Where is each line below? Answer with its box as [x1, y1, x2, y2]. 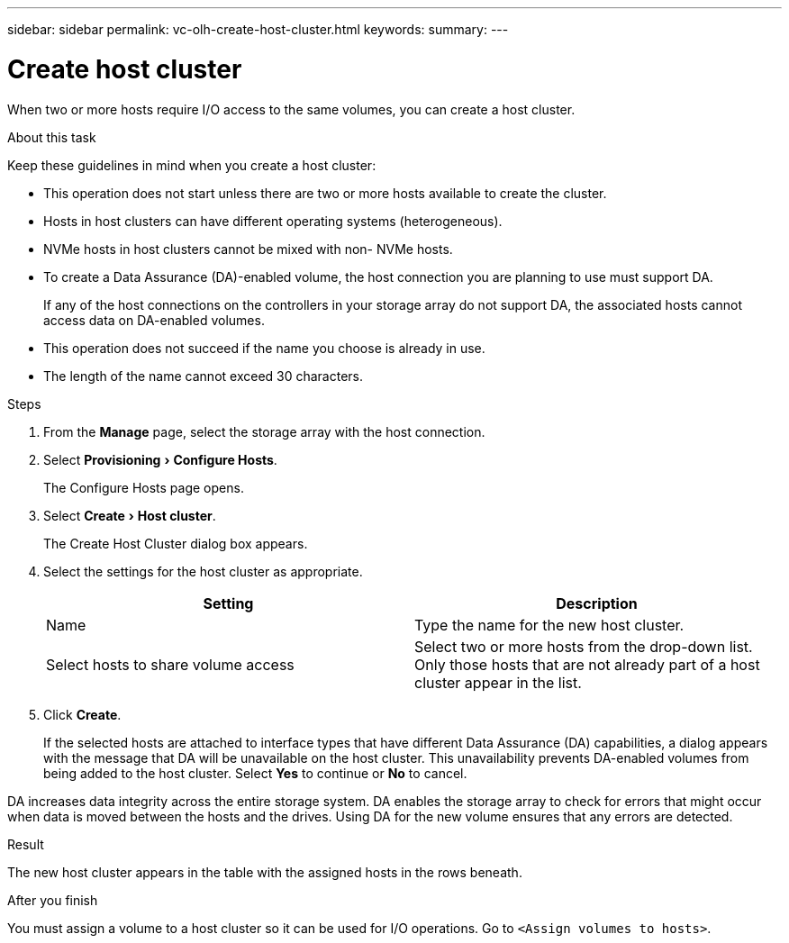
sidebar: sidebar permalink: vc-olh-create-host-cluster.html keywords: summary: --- [7, 22, 509, 37]
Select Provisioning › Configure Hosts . [43, 451, 277, 467]
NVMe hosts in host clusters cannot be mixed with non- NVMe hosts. [43, 240, 453, 257]
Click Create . [43, 706, 122, 722]
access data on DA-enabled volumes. [43, 312, 265, 328]
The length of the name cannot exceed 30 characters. [43, 367, 364, 384]
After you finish [7, 892, 98, 908]
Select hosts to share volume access [46, 655, 295, 674]
